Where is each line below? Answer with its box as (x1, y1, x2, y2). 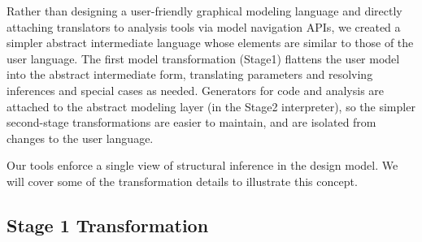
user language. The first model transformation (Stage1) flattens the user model (7, 50, 400, 67)
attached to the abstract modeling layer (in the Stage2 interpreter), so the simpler (7, 97, 415, 115)
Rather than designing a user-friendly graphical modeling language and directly (7, 2, 402, 19)
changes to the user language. (7, 129, 154, 146)
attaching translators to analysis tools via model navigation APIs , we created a (7, 18, 401, 35)
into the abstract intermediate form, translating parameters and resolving (7, 66, 373, 83)
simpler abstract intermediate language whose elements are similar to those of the (7, 34, 414, 51)
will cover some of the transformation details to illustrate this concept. (7, 172, 358, 189)
